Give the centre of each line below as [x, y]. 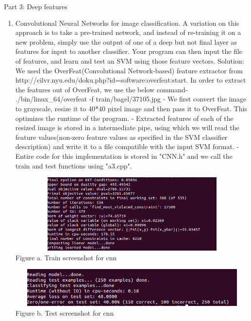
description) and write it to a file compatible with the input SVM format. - [127, 146]
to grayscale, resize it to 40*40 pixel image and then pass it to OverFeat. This [131, 108]
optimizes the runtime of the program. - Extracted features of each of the [124, 118]
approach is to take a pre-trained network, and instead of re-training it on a [128, 32]
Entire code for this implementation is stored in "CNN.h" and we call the [124, 156]
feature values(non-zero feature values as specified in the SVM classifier [121, 137]
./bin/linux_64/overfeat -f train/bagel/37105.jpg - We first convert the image [131, 99]
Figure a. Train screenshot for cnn [66, 257]
